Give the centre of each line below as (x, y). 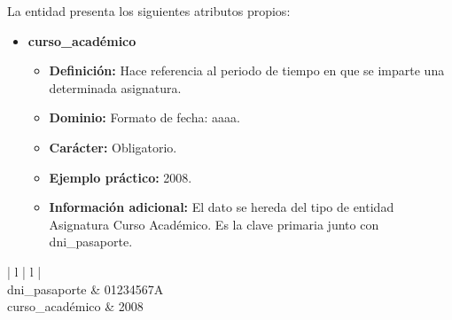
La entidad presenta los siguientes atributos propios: (149, 11)
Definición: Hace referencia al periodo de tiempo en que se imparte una (247, 70)
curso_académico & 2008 (75, 306)
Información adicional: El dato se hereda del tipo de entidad (222, 207)
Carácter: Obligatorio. (113, 147)
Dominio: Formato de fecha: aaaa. (144, 117)
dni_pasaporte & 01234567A (86, 289)
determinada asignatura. (115, 87)
